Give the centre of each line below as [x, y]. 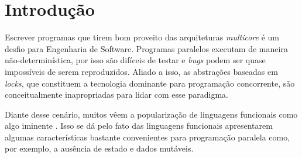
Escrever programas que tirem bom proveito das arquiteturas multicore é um [142, 37]
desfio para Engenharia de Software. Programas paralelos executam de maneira [146, 48]
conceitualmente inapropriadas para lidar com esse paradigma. [116, 95]
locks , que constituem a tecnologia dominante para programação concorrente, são [150, 83]
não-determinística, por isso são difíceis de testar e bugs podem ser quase [135, 60]
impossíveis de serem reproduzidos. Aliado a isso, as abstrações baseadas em [141, 71]
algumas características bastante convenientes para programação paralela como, [147, 137]
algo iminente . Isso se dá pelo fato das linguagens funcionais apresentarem [139, 126]
